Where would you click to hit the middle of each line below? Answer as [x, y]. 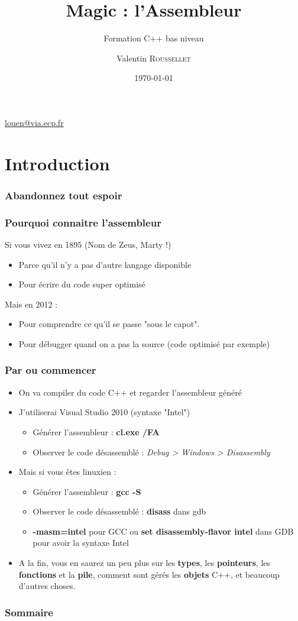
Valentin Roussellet [154, 58]
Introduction [57, 163]
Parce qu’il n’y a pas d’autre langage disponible [105, 264]
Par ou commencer [51, 370]
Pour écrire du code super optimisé [82, 284]
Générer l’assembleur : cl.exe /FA [96, 431]
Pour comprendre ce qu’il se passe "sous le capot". [109, 324]
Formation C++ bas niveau [154, 38]
